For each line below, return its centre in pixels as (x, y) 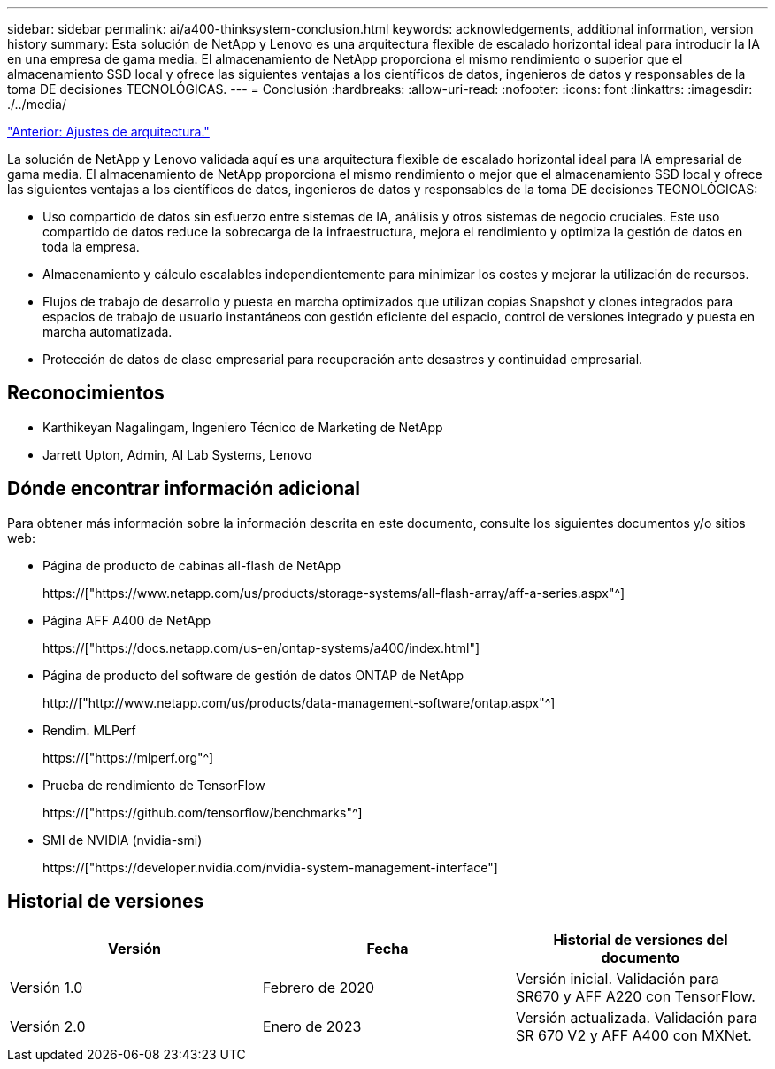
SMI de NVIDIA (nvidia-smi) (123, 840)
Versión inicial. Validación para (617, 978)
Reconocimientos (86, 393)
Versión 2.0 (48, 1026)
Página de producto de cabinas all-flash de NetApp (192, 565)
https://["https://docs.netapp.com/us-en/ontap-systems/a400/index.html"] (261, 647)
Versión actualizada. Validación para (636, 1017)
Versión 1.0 (46, 987)
